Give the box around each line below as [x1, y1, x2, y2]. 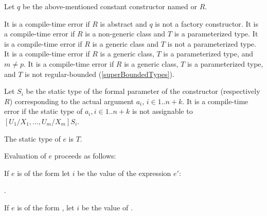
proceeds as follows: [54, 150, 116, 161]
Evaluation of [4, 150, 46, 161]
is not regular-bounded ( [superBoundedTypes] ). [25, 68, 174, 79]
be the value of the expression [77, 167, 171, 178]
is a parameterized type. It [174, 28, 258, 39]
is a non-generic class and [85, 28, 166, 39]
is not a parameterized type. [167, 38, 256, 49]
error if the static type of [4, 106, 83, 116]
